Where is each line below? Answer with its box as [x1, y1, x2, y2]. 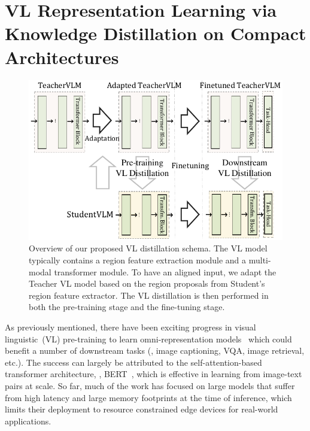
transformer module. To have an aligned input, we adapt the [54, 265, 276, 278]
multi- [248, 254, 271, 266]
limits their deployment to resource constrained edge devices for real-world [5, 403, 278, 415]
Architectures [5, 44, 119, 69]
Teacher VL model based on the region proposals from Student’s [29, 277, 265, 290]
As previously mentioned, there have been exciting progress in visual [5, 321, 256, 333]
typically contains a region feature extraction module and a [29, 254, 247, 266]
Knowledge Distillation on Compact [5, 21, 306, 45]
